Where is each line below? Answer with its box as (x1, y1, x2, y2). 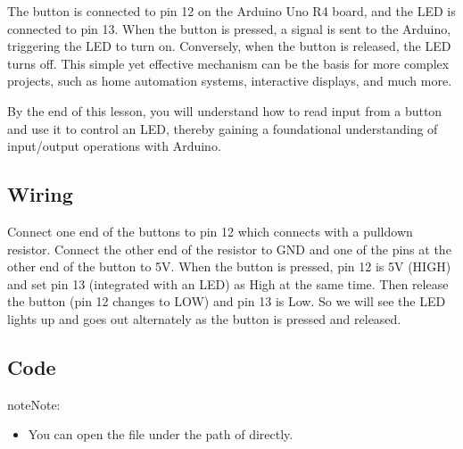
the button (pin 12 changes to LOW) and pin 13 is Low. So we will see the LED (7, 292, 446, 311)
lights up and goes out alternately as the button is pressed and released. (7, 309, 401, 328)
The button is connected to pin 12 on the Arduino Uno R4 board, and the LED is (7, 2, 456, 20)
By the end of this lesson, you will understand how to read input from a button (7, 101, 442, 120)
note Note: (7, 395, 61, 413)
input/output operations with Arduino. (7, 137, 221, 155)
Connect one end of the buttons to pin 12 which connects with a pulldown (7, 221, 413, 240)
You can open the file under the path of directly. (28, 425, 294, 444)
